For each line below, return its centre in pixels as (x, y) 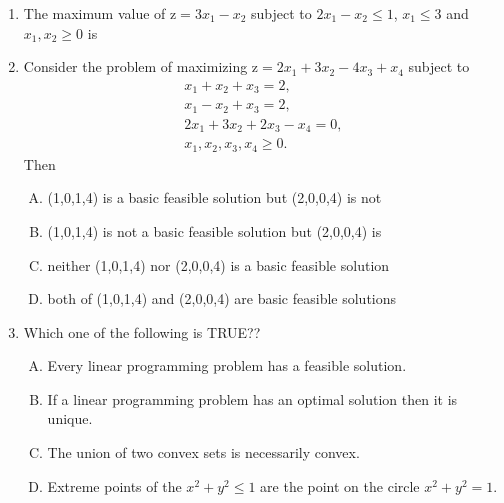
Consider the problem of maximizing (135, 66)
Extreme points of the (114, 485)
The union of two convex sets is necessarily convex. (203, 452)
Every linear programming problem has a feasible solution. (227, 365)
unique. (70, 418)
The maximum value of (94, 13)
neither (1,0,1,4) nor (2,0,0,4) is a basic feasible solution (218, 264)
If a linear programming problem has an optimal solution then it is (252, 398)
